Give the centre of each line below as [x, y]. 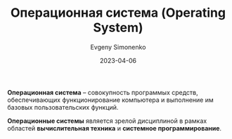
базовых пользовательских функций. [63, 107]
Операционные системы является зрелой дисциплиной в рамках [107, 121]
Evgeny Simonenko [118, 47]
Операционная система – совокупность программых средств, [103, 92]
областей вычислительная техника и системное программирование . [115, 128]
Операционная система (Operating [118, 13]
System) [118, 28]
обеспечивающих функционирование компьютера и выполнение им [111, 100]
